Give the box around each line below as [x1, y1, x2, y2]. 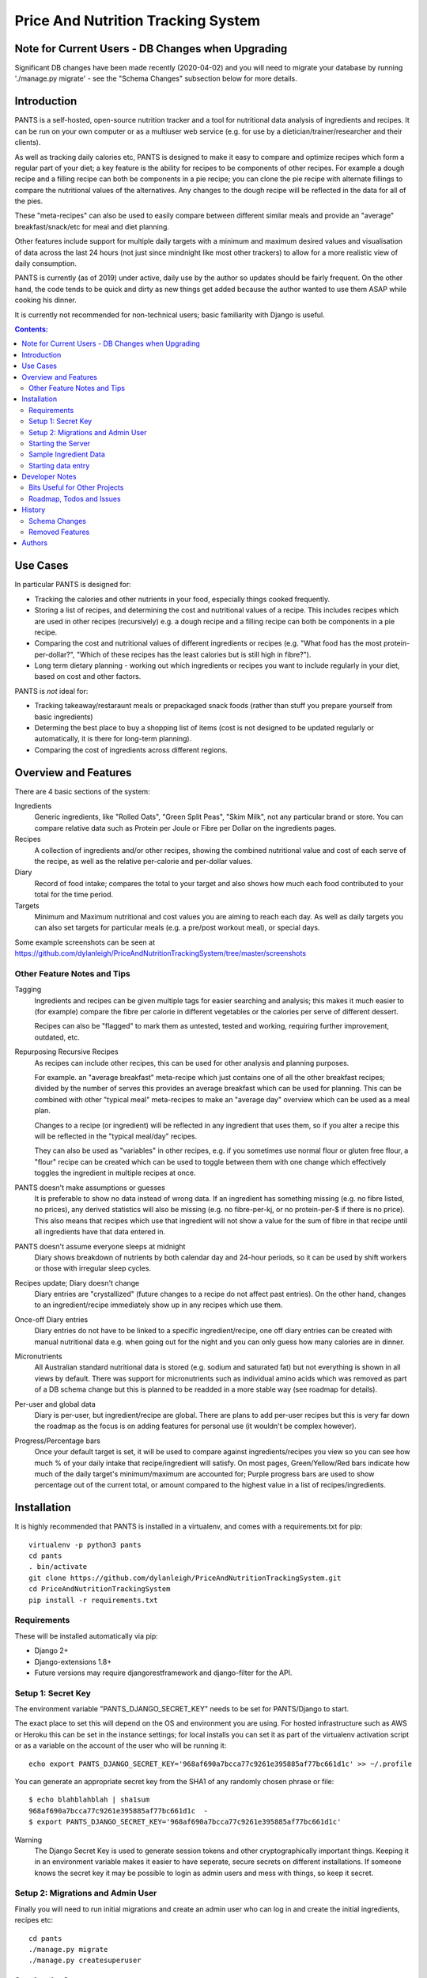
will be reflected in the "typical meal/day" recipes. [34, 1131, 198, 1141]
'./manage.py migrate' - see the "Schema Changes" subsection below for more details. [14, 74, 298, 83]
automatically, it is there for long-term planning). [34, 734, 192, 744]
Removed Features [28, 527, 90, 537]
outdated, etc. [34, 1033, 81, 1042]
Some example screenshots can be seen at [14, 938, 156, 947]
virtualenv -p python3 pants [28, 1540, 142, 1549]
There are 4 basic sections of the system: [14, 786, 150, 796]
